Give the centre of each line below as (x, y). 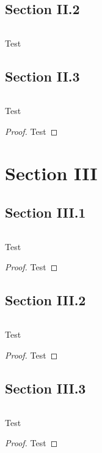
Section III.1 (46, 212)
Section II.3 (42, 76)
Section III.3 (46, 388)
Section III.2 (46, 300)
